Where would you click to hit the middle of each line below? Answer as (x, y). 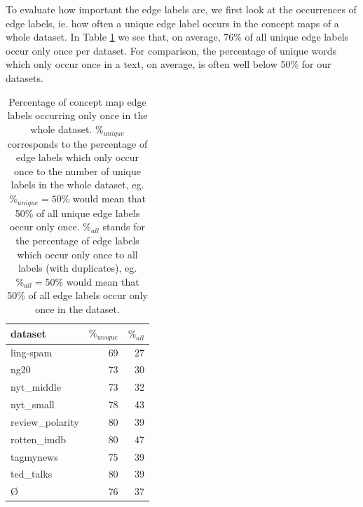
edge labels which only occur (77, 157)
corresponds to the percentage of (77, 143)
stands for (124, 227)
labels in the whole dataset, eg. (77, 185)
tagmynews (34, 456)
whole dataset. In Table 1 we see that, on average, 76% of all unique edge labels (177, 37)
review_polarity (45, 421)
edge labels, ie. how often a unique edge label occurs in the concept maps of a (172, 23)
